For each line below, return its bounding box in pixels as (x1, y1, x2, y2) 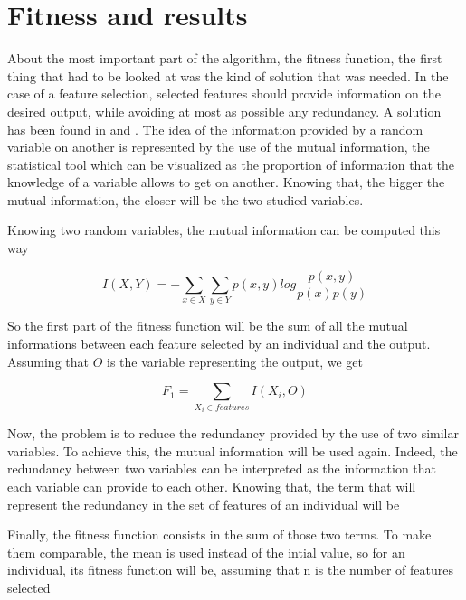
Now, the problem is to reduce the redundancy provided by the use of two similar (7, 424, 459, 443)
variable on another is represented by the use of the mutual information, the (7, 137, 430, 156)
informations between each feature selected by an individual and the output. (7, 334, 431, 353)
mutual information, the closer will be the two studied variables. (7, 190, 364, 209)
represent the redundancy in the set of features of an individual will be (7, 494, 400, 513)
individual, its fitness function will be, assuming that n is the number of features (7, 560, 453, 579)
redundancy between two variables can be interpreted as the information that (7, 459, 437, 478)
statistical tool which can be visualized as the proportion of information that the (7, 155, 454, 173)
